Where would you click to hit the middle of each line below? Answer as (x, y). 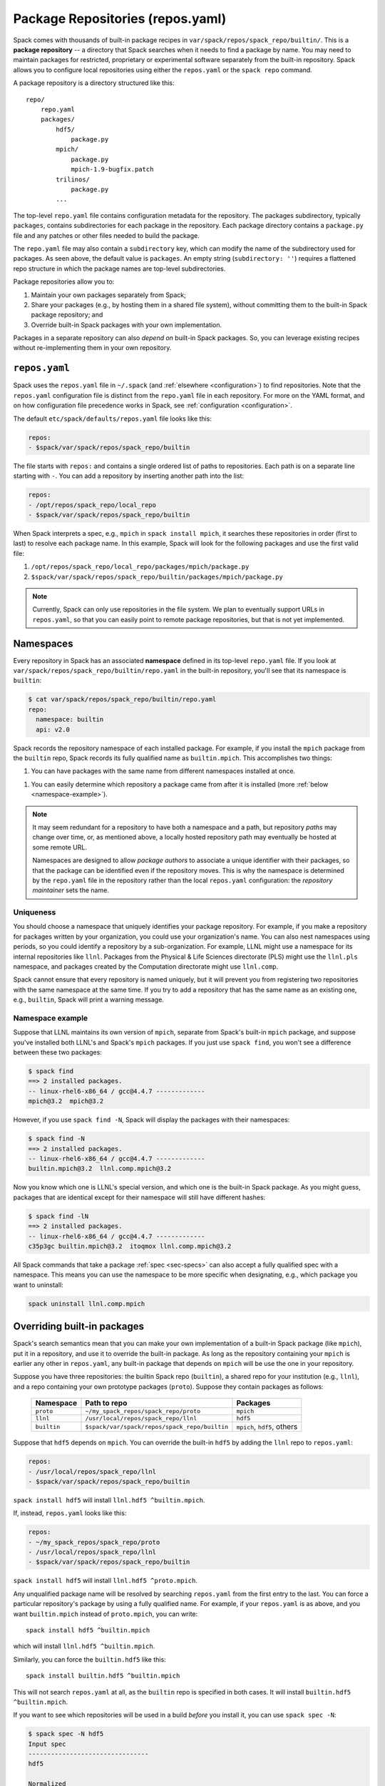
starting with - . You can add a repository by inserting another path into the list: (129, 476)
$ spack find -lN (58, 1216)
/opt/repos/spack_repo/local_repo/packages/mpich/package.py (140, 567)
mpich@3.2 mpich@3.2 (66, 1101)
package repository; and (67, 315)
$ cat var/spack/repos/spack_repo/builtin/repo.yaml (122, 699)
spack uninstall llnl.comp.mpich (87, 1303)
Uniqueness (35, 912)
